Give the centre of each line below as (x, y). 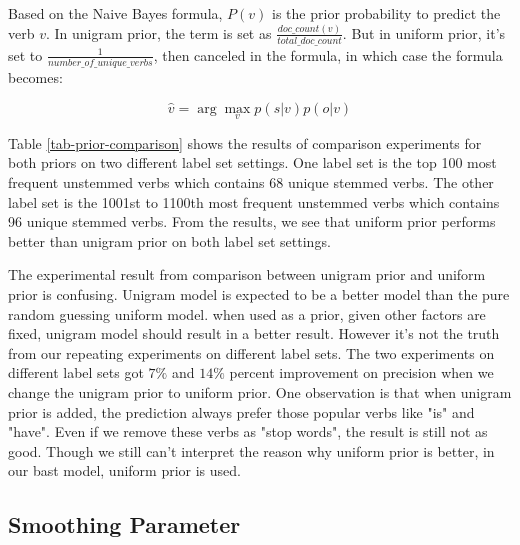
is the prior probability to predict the (386, 13)
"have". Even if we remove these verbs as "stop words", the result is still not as (248, 431)
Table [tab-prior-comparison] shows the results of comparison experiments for (245, 142)
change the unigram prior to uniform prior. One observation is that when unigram (260, 391)
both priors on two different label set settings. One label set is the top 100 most (252, 162)
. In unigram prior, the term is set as (158, 32)
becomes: (35, 77)
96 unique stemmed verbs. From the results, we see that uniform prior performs (252, 221)
